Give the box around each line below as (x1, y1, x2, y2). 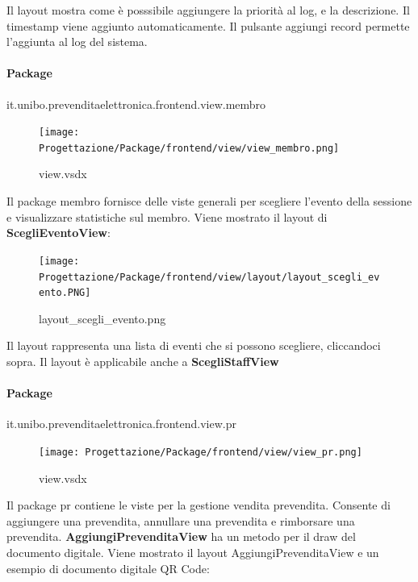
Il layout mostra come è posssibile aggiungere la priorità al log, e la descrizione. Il (6, 2, 410, 18)
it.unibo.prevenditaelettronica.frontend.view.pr (6, 415, 236, 432)
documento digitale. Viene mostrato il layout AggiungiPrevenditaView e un (6, 544, 379, 561)
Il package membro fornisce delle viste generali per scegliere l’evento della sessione (6, 193, 412, 210)
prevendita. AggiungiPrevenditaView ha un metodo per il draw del (6, 528, 356, 545)
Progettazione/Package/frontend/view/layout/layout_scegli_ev (39, 271, 380, 283)
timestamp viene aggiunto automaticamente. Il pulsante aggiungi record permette (6, 17, 410, 34)
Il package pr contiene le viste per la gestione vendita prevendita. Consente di (6, 497, 391, 513)
